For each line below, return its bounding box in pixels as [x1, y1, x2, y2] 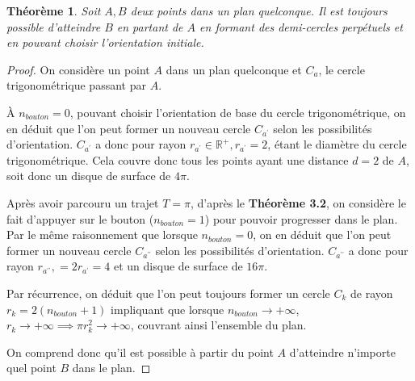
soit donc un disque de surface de [6, 167, 171, 184]
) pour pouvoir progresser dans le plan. [204, 210, 398, 227]
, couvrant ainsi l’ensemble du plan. [130, 316, 307, 333]
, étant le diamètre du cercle [267, 136, 407, 153]
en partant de [116, 18, 183, 35]
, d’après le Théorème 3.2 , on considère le [191, 194, 406, 211]
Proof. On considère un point [6, 61, 150, 77]
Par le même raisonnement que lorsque [6, 226, 198, 243]
